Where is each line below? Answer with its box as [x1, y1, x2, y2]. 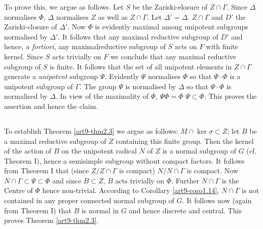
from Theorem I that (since [4, 165, 89, 176]
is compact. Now [186, 165, 239, 176]
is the [221, 175, 239, 185]
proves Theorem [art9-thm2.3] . [4, 215, 99, 225]
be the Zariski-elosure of [132, 2, 208, 12]
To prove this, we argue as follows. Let [4, 2, 124, 12]
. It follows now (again [182, 195, 252, 206]
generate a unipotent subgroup [4, 71, 98, 82]
